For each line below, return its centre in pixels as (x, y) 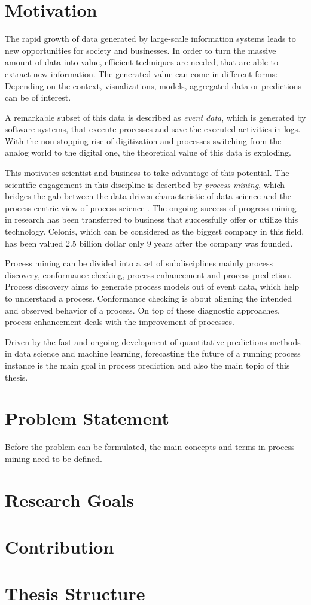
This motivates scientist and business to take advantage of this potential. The (147, 173)
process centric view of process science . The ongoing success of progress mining (151, 207)
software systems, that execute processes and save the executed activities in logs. (153, 129)
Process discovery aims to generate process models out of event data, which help (152, 286)
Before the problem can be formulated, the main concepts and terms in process (150, 447)
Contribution (60, 547)
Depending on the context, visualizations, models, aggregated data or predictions (153, 85)
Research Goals (70, 499)
